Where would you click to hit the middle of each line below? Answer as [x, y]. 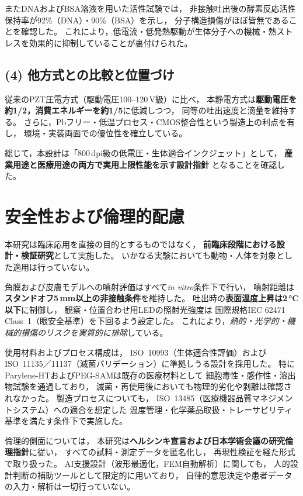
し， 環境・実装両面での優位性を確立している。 [96, 133]
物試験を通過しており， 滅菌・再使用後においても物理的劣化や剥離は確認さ [148, 386]
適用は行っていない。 [53, 267]
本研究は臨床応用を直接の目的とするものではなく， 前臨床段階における [141, 244]
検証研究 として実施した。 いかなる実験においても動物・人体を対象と [153, 255]
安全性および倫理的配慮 [95, 216]
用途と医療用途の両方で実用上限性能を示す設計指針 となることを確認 [145, 164]
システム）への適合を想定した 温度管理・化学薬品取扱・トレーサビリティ [153, 409]
